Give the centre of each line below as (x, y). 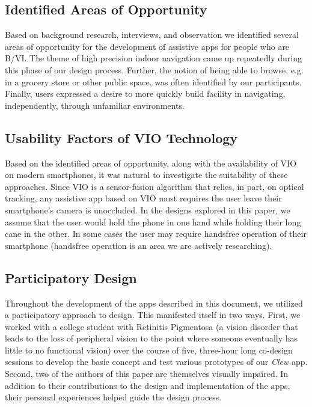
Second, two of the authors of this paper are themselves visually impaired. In (147, 374)
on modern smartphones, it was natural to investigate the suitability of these (146, 175)
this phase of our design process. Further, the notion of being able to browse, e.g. (154, 69)
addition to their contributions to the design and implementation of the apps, (148, 385)
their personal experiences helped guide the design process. (113, 397)
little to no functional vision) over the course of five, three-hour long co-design (149, 350)
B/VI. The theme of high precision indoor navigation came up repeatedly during (153, 58)
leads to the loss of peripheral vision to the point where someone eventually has (151, 338)
